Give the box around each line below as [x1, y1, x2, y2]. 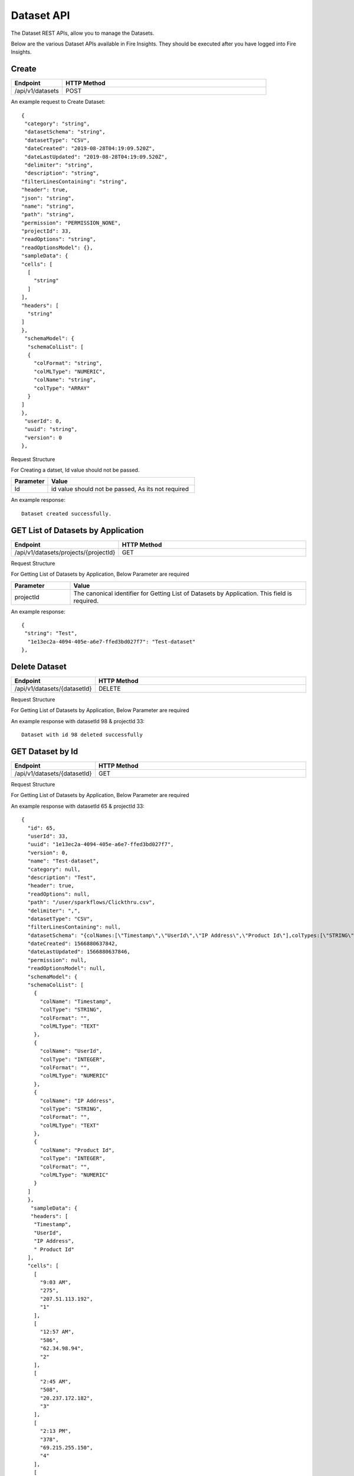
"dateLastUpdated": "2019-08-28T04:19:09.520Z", [24, 154, 168, 160]
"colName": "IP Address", [40, 1097, 115, 1104]
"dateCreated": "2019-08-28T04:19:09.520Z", [24, 145, 156, 152]
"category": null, [27, 866, 81, 873]
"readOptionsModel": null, [27, 965, 106, 972]
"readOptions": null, [27, 890, 90, 897]
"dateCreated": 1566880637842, [27, 941, 118, 947]
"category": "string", [24, 120, 90, 127]
